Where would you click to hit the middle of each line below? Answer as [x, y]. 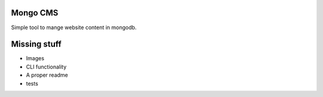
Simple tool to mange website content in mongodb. [74, 27]
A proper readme [47, 75]
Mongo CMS [35, 13]
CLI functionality [46, 67]
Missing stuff [36, 44]
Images [35, 58]
